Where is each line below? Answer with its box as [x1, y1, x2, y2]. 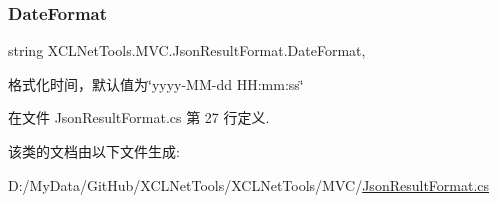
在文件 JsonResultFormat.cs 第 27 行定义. [8, 107, 270, 128]
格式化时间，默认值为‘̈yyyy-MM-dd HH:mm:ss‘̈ [8, 73, 304, 94]
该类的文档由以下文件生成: [8, 141, 180, 161]
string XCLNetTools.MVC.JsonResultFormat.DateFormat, [8, 40, 366, 61]
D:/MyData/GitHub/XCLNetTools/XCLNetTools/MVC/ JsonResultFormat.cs [8, 174, 490, 195]
